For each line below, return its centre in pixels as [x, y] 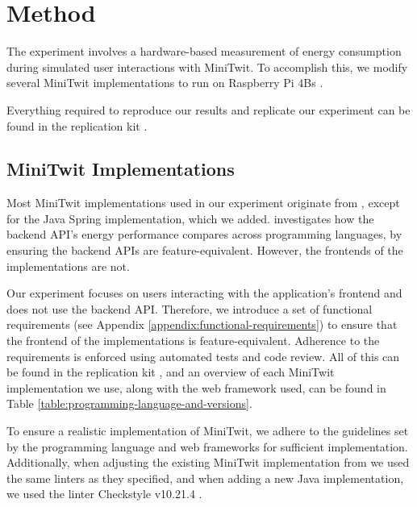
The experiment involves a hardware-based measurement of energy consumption [204, 51]
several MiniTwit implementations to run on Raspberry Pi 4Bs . [165, 83]
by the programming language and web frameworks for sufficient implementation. [207, 446]
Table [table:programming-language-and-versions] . [129, 403]
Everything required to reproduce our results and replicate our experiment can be [208, 109]
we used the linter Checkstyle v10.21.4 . [104, 494]
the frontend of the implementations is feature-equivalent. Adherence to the [193, 341]
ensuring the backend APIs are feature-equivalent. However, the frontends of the [205, 250]
